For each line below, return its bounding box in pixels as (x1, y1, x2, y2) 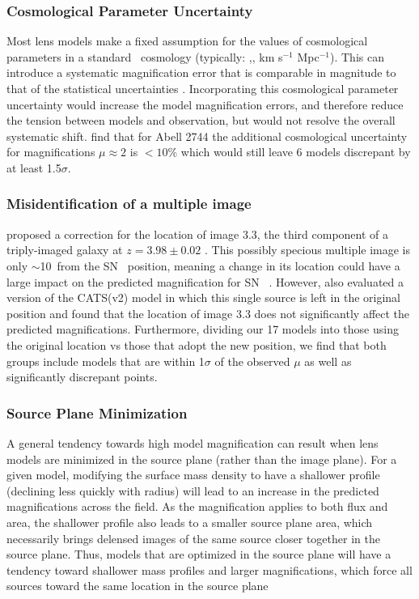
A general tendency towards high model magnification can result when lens (6, 434, 379, 451)
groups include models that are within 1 (6, 352, 205, 369)
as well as (304, 352, 352, 369)
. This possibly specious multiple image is (205, 241, 411, 258)
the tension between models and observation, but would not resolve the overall (6, 112, 396, 129)
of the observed (214, 352, 290, 369)
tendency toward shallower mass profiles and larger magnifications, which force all (6, 561, 413, 578)
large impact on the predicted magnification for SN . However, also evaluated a (6, 273, 404, 290)
